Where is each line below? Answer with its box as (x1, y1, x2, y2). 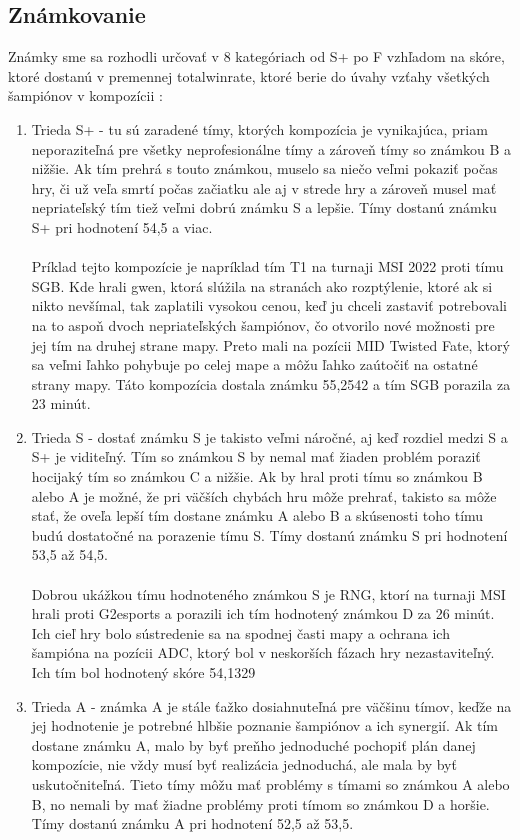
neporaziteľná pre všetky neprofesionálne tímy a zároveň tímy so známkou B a (31, 138, 512, 159)
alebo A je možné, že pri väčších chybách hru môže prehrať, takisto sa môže (31, 485, 497, 506)
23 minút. (31, 393, 91, 414)
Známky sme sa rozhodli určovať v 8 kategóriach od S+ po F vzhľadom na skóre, (8, 46, 505, 67)
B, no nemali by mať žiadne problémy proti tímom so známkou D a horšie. (31, 793, 490, 814)
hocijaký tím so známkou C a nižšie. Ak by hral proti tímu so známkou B (31, 466, 483, 487)
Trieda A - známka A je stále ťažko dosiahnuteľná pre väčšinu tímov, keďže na (31, 695, 512, 716)
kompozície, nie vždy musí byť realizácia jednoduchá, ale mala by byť (31, 754, 457, 775)
